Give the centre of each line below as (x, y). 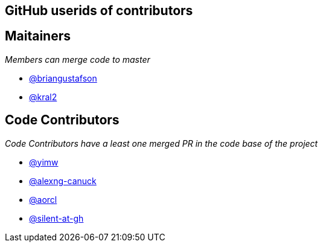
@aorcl (43, 199)
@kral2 (43, 97)
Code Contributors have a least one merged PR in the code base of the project (161, 143)
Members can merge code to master (78, 59)
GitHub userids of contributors (99, 11)
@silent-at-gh (56, 218)
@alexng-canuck (63, 181)
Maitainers (38, 36)
